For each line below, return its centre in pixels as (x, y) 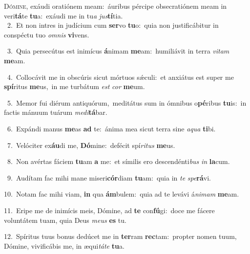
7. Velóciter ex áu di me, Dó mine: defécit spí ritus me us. (91, 145)
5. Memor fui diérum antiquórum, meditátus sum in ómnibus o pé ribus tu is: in (127, 102)
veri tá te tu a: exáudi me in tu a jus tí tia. (63, 15)
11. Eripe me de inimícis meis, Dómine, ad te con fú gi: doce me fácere (109, 210)
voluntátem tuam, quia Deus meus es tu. (65, 220)
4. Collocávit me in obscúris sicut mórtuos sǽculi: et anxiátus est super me (120, 77)
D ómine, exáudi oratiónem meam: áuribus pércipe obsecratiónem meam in (115, 6)
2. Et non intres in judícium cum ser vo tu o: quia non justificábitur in (113, 25)
